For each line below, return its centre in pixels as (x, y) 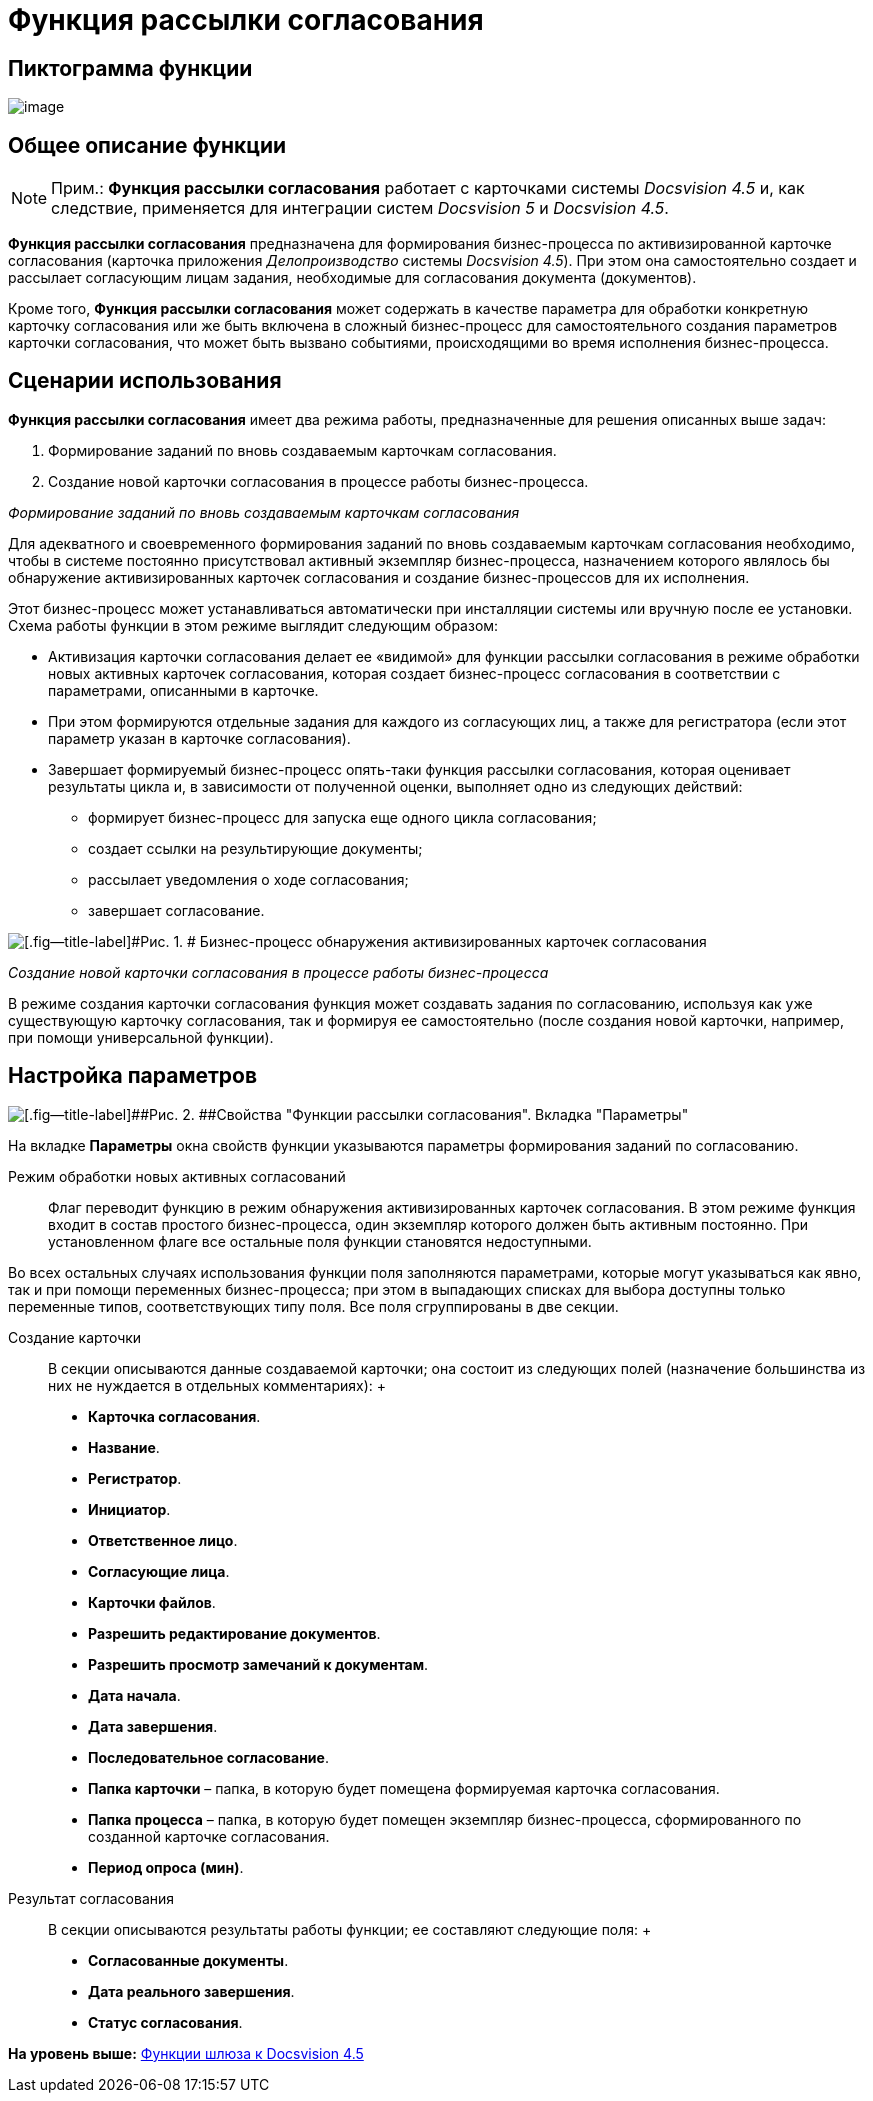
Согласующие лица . (159, 1571)
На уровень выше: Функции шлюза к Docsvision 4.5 (186, 2053)
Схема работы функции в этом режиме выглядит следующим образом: (253, 625)
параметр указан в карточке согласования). (199, 738)
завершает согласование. (176, 910)
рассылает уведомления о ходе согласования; (248, 879)
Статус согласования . (165, 2022)
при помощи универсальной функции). (141, 1037)
